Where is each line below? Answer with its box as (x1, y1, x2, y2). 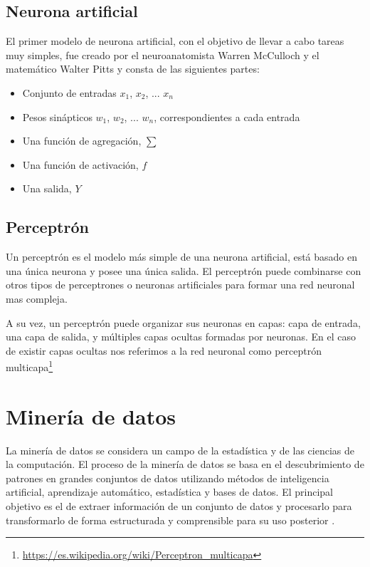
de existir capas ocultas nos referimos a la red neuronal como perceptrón (6, 343, 322, 358)
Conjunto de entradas (22, 85, 117, 100)
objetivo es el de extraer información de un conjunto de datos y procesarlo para (6, 499, 352, 514)
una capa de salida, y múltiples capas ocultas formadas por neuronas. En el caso (6, 329, 356, 344)
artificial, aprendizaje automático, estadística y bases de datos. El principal (6, 484, 333, 499)
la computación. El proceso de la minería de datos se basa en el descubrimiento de (6, 457, 364, 472)
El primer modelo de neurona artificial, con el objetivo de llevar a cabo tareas (6, 33, 344, 48)
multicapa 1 (6, 358, 53, 374)
